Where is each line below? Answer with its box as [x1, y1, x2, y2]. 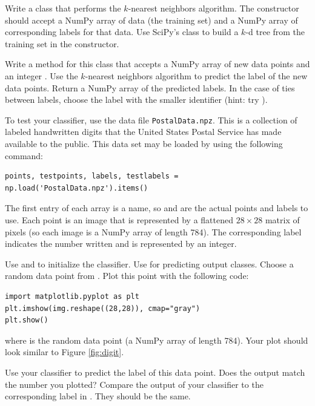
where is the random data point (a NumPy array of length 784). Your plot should [5, 333, 308, 346]
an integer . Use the [5, 69, 78, 82]
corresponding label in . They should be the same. [5, 390, 191, 402]
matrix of [265, 213, 300, 226]
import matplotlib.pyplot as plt [5, 292, 139, 301]
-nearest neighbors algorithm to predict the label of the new [85, 69, 308, 82]
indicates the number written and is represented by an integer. [5, 237, 237, 250]
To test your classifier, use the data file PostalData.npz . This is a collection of [5, 113, 297, 126]
